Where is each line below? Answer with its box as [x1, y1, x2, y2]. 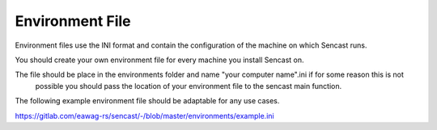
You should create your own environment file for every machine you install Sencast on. [15, 55, 304, 65]
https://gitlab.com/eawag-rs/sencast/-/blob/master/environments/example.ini [15, 111, 274, 120]
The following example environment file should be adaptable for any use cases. [15, 96, 280, 106]
